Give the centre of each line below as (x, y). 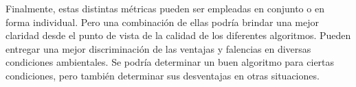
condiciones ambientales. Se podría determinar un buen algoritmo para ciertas (170, 62)
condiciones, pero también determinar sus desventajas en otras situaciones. (163, 75)
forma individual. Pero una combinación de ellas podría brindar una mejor (162, 22)
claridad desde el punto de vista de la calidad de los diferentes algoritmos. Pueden (178, 35)
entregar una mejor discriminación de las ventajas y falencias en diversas (158, 48)
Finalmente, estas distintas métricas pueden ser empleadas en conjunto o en (165, 8)
